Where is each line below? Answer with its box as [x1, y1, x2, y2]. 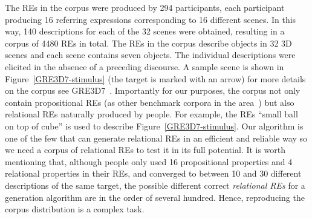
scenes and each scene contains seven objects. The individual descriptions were [5, 48, 296, 61]
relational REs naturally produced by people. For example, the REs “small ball [5, 108, 298, 120]
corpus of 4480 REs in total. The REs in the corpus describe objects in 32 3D [5, 36, 292, 49]
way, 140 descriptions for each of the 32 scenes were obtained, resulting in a [5, 25, 285, 38]
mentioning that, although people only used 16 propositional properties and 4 [5, 155, 293, 168]
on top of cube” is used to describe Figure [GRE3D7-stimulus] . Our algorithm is [5, 119, 304, 132]
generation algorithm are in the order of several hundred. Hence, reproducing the [5, 191, 305, 203]
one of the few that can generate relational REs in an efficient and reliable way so [5, 131, 307, 144]
